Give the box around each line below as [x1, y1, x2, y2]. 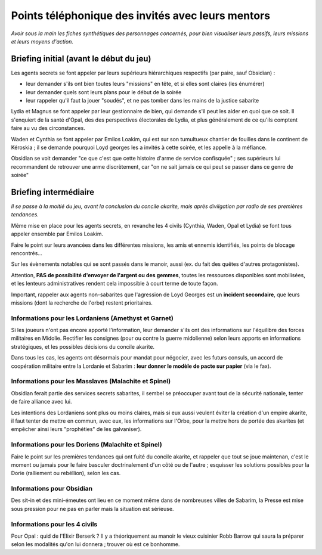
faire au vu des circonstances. [11, 125, 86, 132]
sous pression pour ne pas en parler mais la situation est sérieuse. [11, 505, 174, 512]
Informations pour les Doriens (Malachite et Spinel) [11, 441, 162, 449]
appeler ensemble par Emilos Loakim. [11, 230, 104, 238]
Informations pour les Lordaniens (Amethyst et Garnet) [11, 314, 174, 322]
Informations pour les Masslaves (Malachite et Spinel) [11, 377, 171, 386]
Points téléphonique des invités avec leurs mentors [11, 9, 271, 22]
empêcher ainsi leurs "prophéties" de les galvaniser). [11, 426, 142, 433]
